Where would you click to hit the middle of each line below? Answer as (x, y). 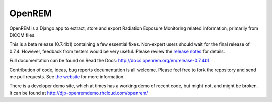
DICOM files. (22, 35)
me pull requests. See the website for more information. (67, 77)
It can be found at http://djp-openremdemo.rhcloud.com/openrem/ (79, 93)
